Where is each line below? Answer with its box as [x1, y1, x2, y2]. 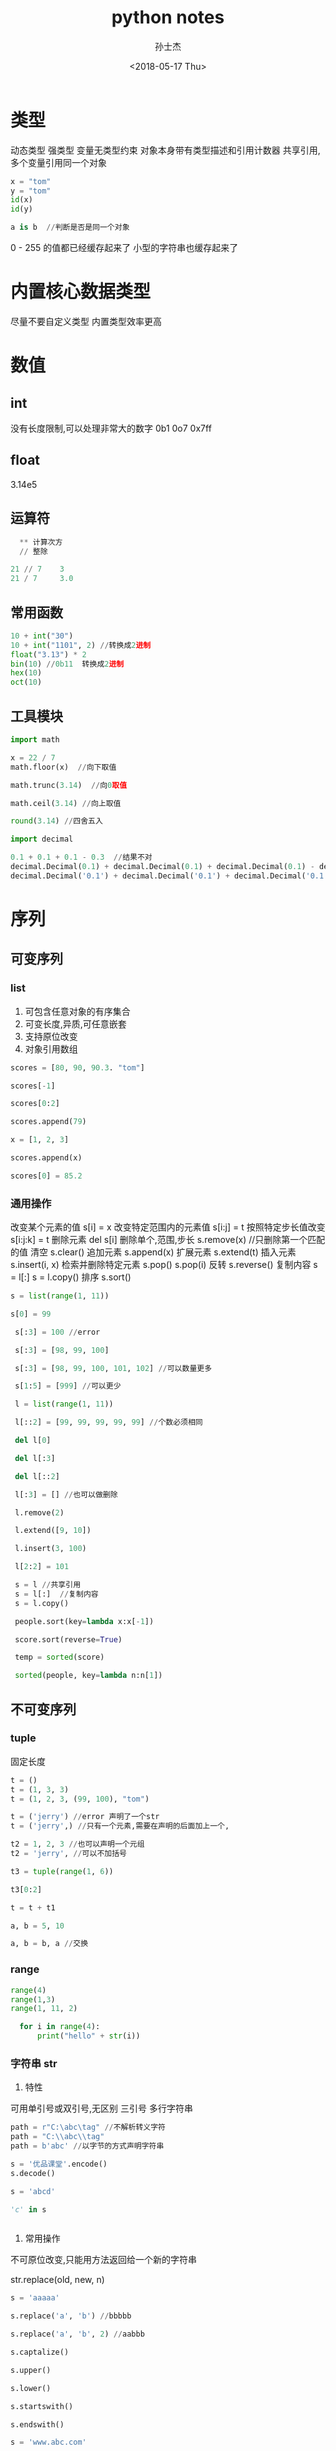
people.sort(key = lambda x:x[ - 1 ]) [14, 1616, 155, 1626]
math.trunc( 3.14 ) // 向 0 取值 [10, 780, 128, 790]
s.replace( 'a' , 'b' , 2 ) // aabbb [10, 2329, 145, 2340]
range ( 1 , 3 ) [10, 1994, 56, 2005]
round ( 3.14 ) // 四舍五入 [10, 816, 103, 826]
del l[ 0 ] [14, 1436, 52, 1446]
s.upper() [10, 2365, 52, 2375]
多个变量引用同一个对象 [10, 156, 107, 168]
